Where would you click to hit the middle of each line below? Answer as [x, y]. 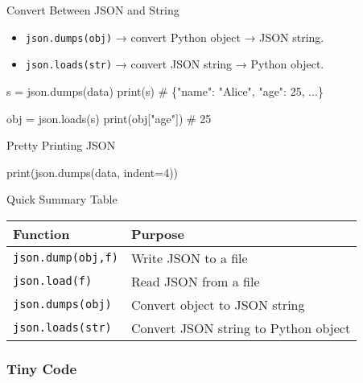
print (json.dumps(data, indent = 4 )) [93, 172]
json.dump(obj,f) [66, 258]
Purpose [157, 233]
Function [41, 233]
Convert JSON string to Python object [241, 327]
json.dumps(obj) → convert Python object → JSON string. [175, 37]
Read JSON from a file [195, 281]
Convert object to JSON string [218, 304]
